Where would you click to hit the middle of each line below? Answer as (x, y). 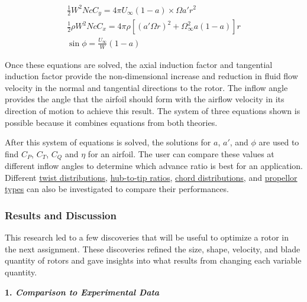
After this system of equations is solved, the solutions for (108, 142)
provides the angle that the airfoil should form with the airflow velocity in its (145, 99)
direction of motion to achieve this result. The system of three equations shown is (153, 110)
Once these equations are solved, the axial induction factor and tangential (139, 64)
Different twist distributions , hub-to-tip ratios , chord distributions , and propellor (151, 177)
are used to (279, 142)
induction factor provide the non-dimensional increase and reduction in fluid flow (151, 76)
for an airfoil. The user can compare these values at (181, 153)
